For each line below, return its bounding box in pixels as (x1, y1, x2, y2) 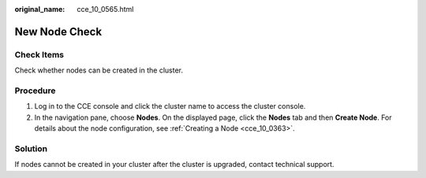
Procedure (14, 85, 56, 96)
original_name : (14, 5, 65, 13)
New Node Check (14, 24, 103, 39)
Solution (14, 143, 48, 154)
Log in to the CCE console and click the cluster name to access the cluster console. (34, 102, 306, 111)
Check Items (14, 49, 65, 60)
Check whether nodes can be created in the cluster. (14, 65, 183, 75)
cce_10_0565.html (77, 5, 134, 13)
